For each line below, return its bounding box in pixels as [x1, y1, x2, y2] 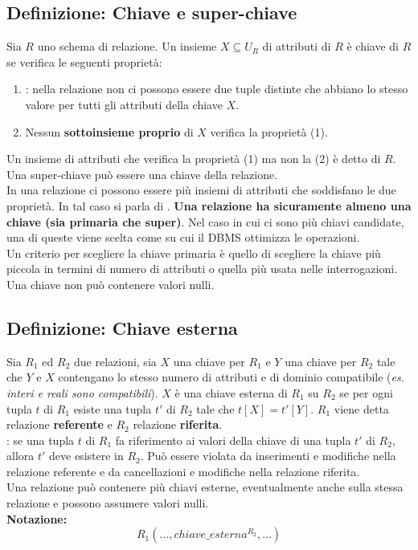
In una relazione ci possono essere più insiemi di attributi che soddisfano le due [6, 181, 396, 198]
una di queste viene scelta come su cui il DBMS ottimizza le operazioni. [6, 229, 360, 246]
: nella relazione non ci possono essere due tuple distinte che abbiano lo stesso [25, 80, 408, 97]
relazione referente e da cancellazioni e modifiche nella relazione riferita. [6, 462, 360, 479]
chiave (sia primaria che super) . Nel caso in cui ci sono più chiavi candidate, [6, 213, 404, 230]
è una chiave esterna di [174, 384, 288, 401]
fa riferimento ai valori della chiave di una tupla [115, 431, 351, 448]
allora [6, 447, 35, 464]
